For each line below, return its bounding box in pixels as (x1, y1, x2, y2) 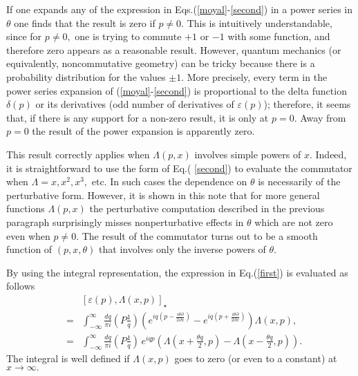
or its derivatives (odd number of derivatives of (35, 97, 234, 111)
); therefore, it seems (263, 97, 351, 111)
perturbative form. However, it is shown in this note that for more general (6, 187, 320, 202)
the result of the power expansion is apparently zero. (32, 124, 255, 138)
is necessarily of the (258, 174, 341, 189)
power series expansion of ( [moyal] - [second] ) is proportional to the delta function (6, 83, 347, 97)
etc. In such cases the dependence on (91, 174, 247, 189)
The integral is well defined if (6, 350, 130, 365)
